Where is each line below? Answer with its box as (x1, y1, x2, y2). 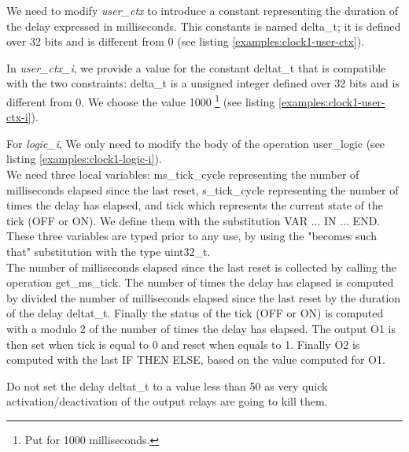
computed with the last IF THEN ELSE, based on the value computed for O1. (6, 351, 385, 368)
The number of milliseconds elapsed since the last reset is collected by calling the (6, 258, 396, 275)
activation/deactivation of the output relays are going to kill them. (6, 393, 328, 409)
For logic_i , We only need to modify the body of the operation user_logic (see (6, 135, 385, 151)
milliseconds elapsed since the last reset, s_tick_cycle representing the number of (6, 181, 399, 198)
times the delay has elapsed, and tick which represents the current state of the (6, 197, 383, 213)
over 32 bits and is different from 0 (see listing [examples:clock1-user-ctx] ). (6, 33, 365, 50)
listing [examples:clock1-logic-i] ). (6, 150, 162, 167)
